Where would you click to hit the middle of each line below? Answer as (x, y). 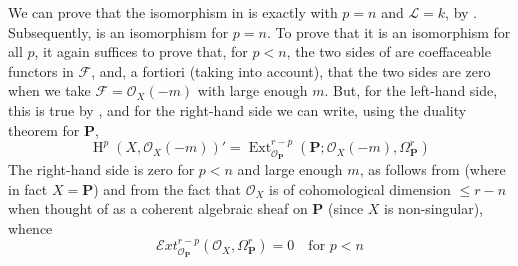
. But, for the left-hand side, (411, 90)
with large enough (252, 90)
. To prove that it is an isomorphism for (388, 31)
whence (30, 227)
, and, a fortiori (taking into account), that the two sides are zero (291, 70)
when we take (49, 90)
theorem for (44, 129)
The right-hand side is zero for (101, 168)
